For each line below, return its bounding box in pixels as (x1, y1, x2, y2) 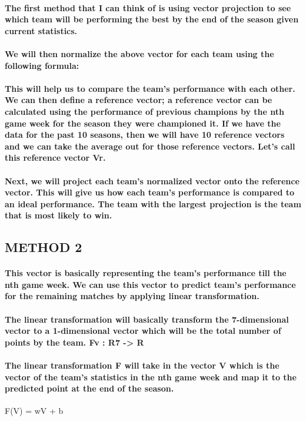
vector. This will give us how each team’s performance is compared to (5, 186, 295, 198)
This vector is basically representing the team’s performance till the (5, 267, 287, 279)
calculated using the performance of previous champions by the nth (5, 105, 284, 117)
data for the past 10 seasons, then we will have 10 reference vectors (5, 128, 285, 141)
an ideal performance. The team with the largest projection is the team (5, 197, 301, 210)
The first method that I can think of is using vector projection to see (5, 1, 291, 14)
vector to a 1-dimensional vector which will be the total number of (5, 324, 281, 337)
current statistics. (5, 24, 78, 37)
